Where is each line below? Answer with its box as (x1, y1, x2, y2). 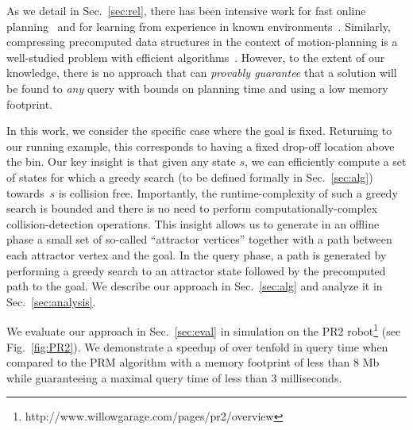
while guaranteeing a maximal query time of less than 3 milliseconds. (6, 369, 342, 386)
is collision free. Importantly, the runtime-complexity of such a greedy (58, 184, 398, 201)
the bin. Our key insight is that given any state (6, 153, 236, 170)
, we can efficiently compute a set (245, 153, 407, 170)
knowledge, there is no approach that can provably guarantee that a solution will (6, 64, 397, 81)
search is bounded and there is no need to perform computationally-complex (6, 200, 378, 217)
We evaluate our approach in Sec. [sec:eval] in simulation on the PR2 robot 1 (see (6, 321, 401, 339)
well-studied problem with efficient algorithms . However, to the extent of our (6, 48, 385, 65)
